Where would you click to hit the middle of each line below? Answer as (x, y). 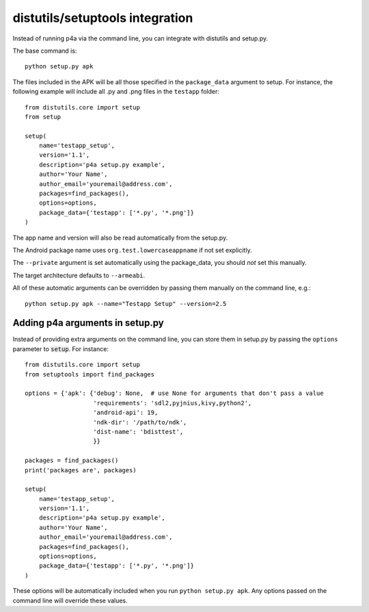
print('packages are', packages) (81, 470)
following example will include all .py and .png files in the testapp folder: (116, 92)
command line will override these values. (70, 600)
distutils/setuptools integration (103, 18)
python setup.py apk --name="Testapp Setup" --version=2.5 (126, 304)
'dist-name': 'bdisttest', (138, 432)
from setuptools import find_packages (90, 374)
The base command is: (45, 51)
